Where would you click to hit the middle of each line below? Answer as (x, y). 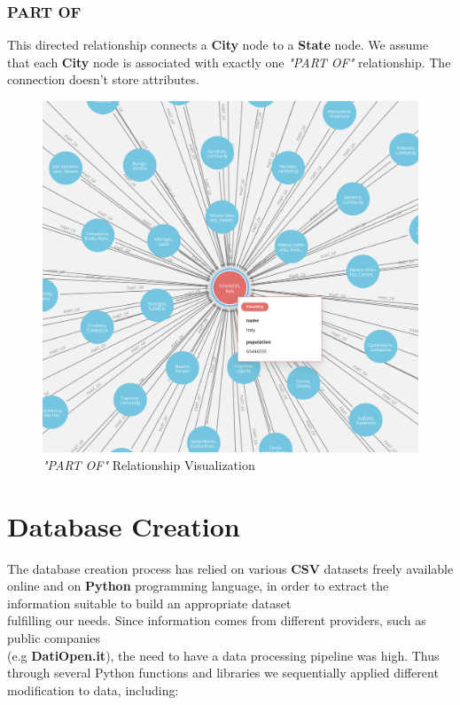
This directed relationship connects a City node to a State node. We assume (218, 45)
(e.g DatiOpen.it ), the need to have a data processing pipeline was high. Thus (223, 655)
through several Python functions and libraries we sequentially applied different (223, 673)
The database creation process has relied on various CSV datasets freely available (230, 568)
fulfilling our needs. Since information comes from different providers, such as (217, 620)
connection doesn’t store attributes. (103, 79)
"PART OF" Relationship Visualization (149, 464)
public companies (54, 637)
